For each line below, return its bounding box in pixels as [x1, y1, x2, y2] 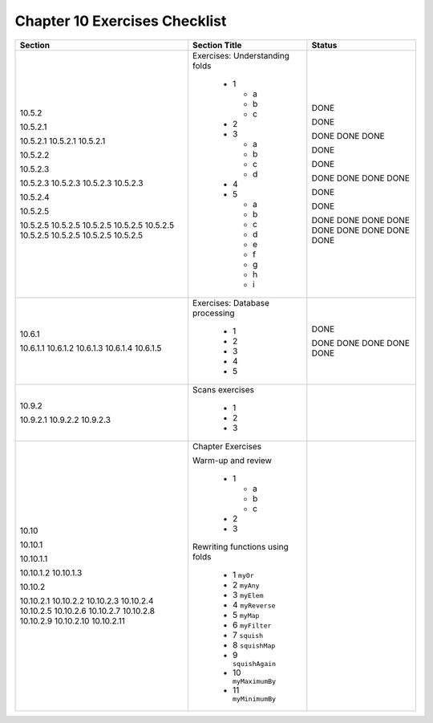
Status [311, 39, 338, 51]
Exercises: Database [192, 297, 270, 308]
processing [192, 307, 235, 319]
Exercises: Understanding [192, 50, 290, 61]
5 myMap [233, 609, 260, 620]
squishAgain [233, 659, 277, 668]
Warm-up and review [192, 454, 273, 465]
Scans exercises [192, 384, 254, 395]
